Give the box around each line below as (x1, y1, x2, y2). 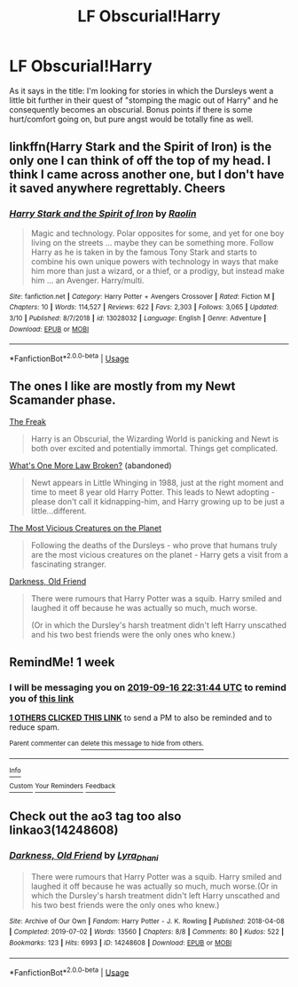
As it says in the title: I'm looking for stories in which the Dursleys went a (9, 85, 274, 96)
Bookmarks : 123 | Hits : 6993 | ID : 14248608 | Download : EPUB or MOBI (9, 938, 232, 947)
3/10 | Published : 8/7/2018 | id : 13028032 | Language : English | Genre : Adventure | (9, 313, 267, 323)
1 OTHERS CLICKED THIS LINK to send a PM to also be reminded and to (9, 712, 272, 724)
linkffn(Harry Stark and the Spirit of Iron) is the (9, 139, 272, 154)
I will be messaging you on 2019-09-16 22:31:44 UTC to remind (9, 681, 286, 693)
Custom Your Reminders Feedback (9, 782, 116, 791)
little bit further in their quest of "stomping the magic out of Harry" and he (9, 95, 278, 106)
